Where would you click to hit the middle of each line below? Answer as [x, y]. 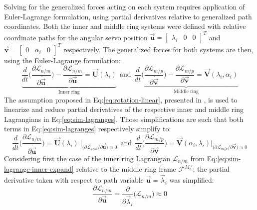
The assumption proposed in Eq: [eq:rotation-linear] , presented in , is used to [121, 99]
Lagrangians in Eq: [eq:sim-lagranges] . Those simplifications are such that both [124, 119]
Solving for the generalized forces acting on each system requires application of [125, 6]
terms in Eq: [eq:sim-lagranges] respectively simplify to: [88, 129]
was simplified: [192, 179]
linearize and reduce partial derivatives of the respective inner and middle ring [124, 109]
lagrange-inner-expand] [39, 169]
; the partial [211, 169]
